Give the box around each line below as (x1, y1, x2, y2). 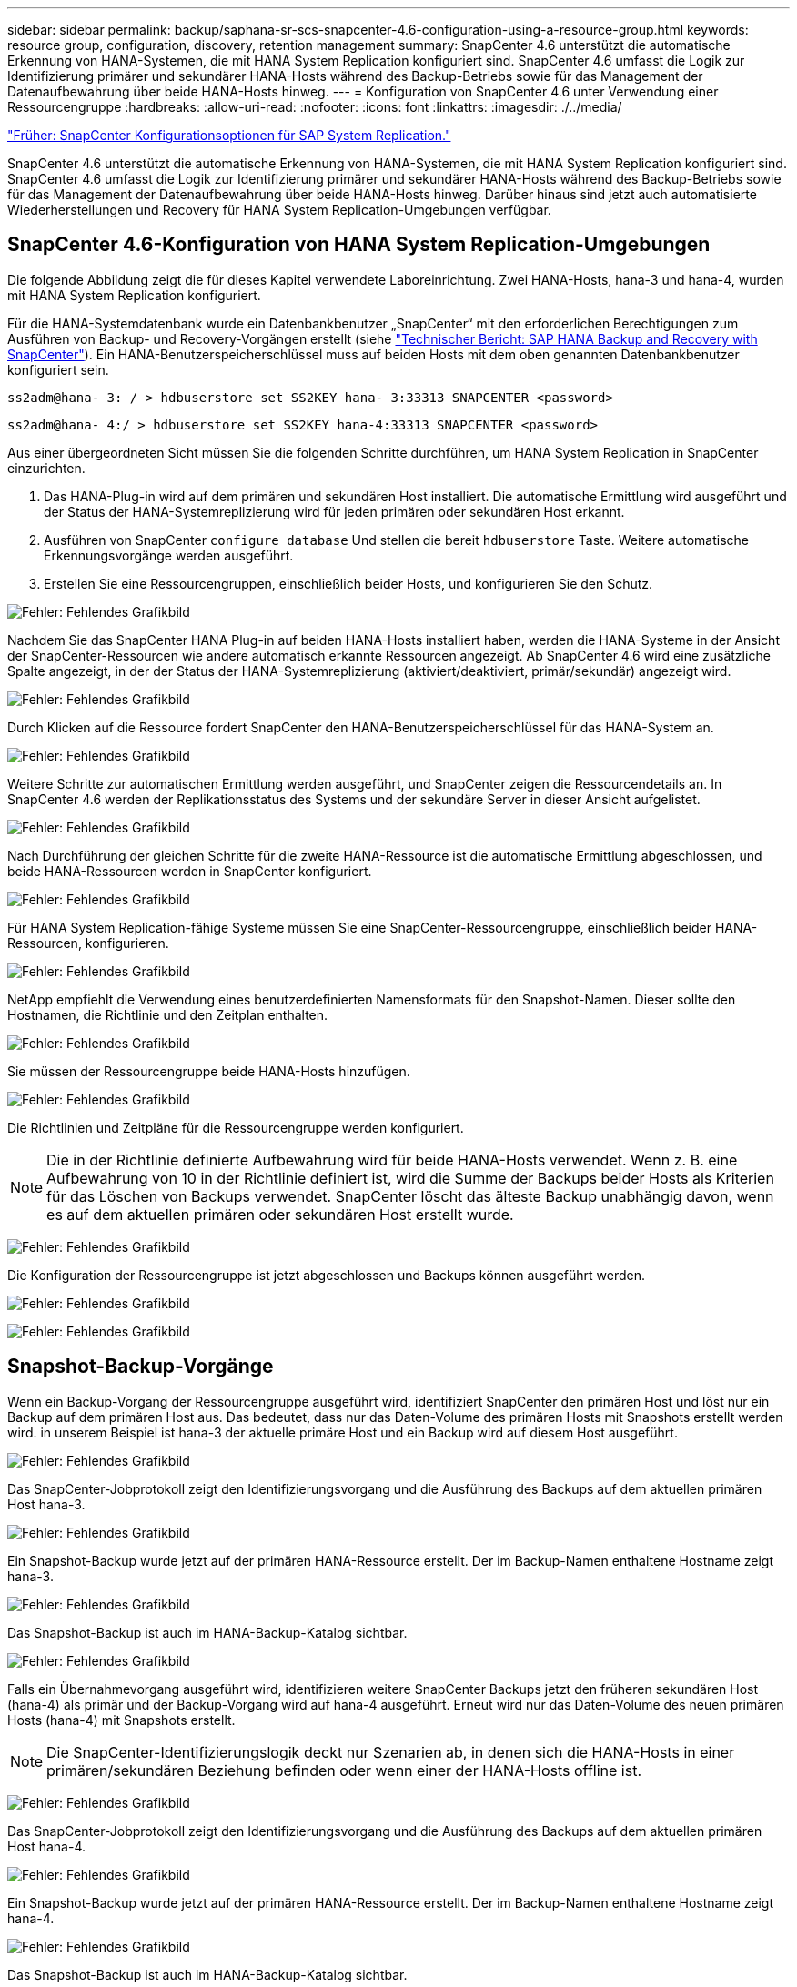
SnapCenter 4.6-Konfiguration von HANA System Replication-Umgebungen (7, 233, 711, 257)
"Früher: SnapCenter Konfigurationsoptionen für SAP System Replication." (7, 127, 451, 143)
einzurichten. (7, 459, 86, 476)
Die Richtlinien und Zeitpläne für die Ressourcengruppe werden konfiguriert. (7, 1119, 464, 1135)
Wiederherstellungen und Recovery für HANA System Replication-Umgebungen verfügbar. (7, 202, 551, 217)
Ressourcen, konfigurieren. (7, 934, 169, 951)
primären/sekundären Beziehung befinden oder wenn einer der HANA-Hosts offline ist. (46, 1760, 641, 1780)
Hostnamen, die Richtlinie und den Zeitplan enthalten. (7, 1006, 328, 1023)
